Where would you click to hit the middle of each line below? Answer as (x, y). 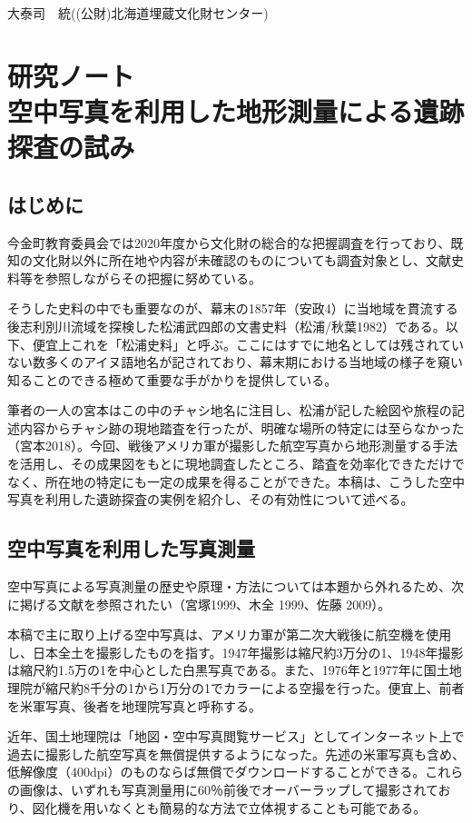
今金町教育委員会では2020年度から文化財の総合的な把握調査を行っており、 (229, 242)
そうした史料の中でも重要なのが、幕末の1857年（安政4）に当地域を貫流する (233, 308)
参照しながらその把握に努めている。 (153, 278)
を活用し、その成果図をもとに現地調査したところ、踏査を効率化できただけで (236, 464)
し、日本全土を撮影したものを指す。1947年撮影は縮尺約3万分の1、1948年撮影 (236, 652)
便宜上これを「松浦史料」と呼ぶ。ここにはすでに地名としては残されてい (248, 344)
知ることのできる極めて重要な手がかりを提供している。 (172, 379)
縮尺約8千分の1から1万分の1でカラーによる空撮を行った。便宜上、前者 (255, 688)
